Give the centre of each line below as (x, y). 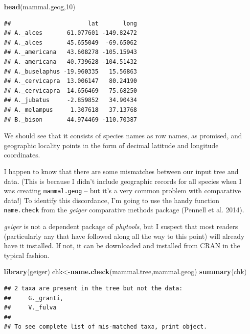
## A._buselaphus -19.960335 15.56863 (71, 71)
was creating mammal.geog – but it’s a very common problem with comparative (123, 191)
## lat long (71, 23)
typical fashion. (27, 255)
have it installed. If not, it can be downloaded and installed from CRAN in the (122, 245)
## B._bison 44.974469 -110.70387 (71, 119)
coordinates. (22, 155)
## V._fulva (30, 308)
